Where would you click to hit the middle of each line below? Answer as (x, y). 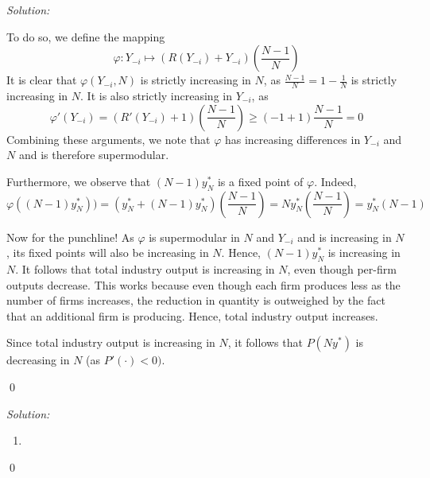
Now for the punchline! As (70, 237)
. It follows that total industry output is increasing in (145, 268)
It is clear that (42, 80)
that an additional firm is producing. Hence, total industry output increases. (192, 315)
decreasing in (38, 360)
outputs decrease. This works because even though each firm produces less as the (203, 284)
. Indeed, (335, 181)
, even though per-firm (342, 268)
